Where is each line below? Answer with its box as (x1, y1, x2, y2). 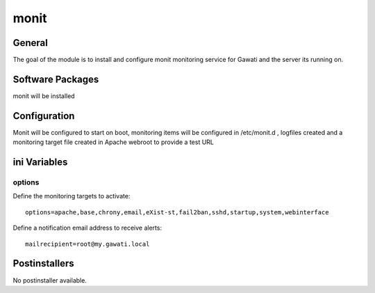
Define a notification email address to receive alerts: (12, 223, 162, 232)
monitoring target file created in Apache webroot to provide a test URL (12, 138, 215, 146)
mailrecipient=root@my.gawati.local (25, 240, 150, 248)
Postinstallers (12, 258, 74, 269)
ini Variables (12, 157, 68, 168)
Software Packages (12, 73, 99, 85)
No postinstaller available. (12, 276, 87, 285)
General (12, 37, 49, 49)
